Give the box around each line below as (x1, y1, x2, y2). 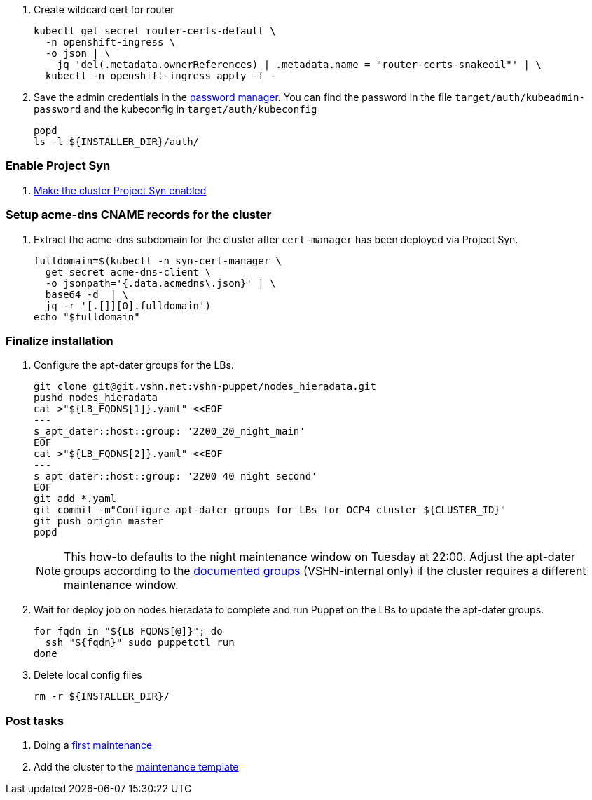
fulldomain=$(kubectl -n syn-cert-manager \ (34, 255, 282, 266)
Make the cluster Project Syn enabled (34, 184, 207, 196)
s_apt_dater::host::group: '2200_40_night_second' (34, 470, 317, 482)
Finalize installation (6, 333, 113, 348)
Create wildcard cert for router (34, 4, 174, 15)
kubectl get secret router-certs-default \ (34, 25, 276, 36)
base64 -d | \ (45, 288, 128, 300)
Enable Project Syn (6, 158, 111, 173)
